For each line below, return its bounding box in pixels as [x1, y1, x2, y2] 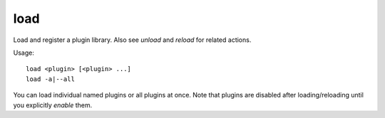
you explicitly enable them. [13, 100, 93, 109]
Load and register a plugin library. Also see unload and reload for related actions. [13, 36, 252, 44]
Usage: [13, 48, 35, 57]
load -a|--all [26, 75, 75, 83]
